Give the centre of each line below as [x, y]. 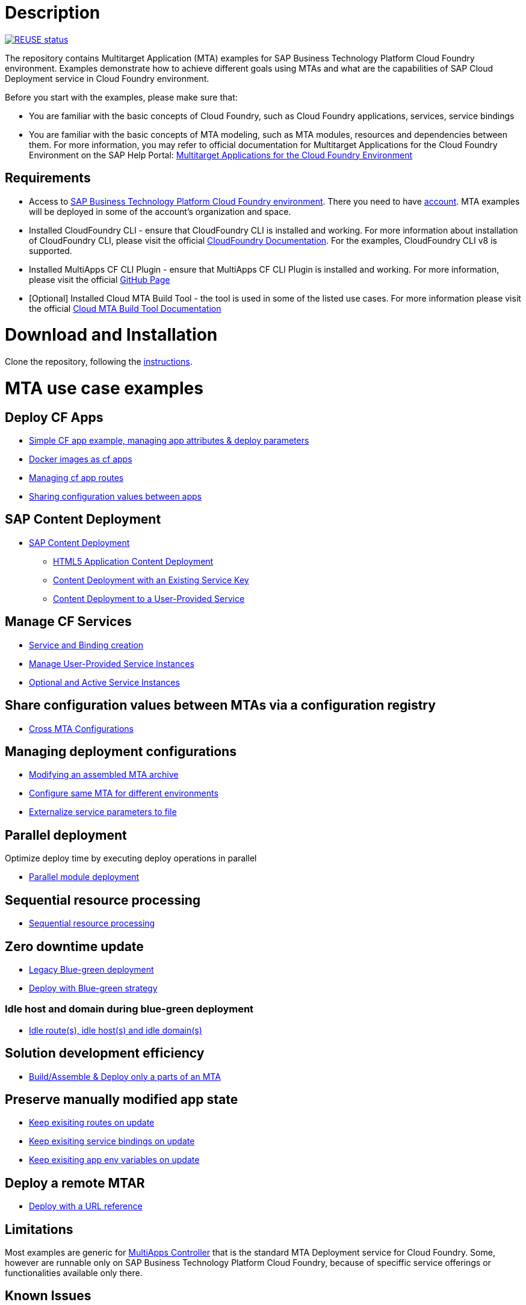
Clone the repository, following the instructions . [99, 362]
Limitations [39, 1229]
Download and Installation [111, 335]
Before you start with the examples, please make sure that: [121, 97]
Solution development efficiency [105, 1053]
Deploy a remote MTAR [75, 1183]
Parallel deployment [66, 835]
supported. [51, 250]
